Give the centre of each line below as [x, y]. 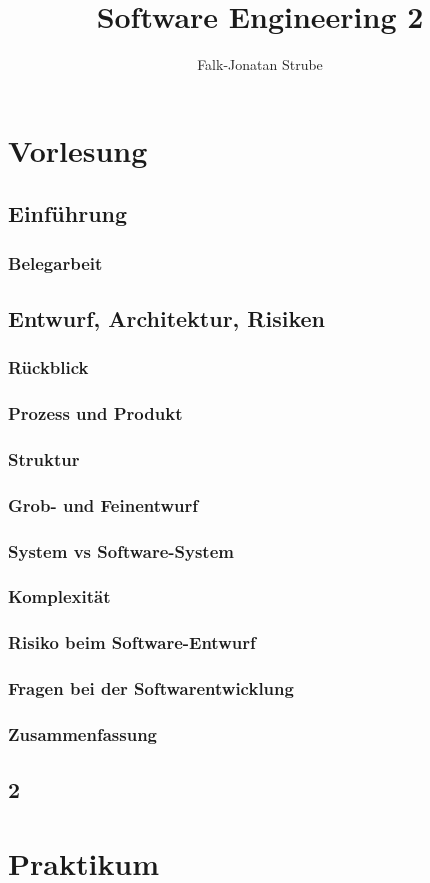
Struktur [44, 458]
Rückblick [48, 367]
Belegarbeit [55, 262]
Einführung [68, 213]
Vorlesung [78, 149]
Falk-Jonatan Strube [260, 64]
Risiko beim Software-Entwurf [132, 642]
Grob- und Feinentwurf [103, 504]
